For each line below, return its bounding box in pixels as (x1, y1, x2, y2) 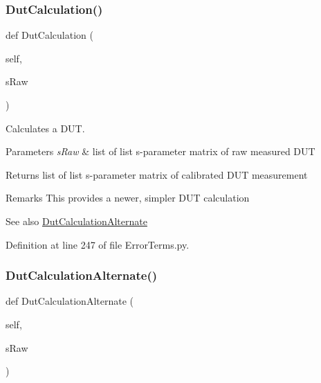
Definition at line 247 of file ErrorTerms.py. (6, 237, 190, 251)
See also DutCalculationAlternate (6, 213, 147, 228)
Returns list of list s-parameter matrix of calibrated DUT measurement (6, 167, 308, 181)
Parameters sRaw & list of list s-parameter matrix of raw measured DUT (6, 144, 315, 159)
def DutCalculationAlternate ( (6, 294, 134, 308)
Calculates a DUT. (6, 121, 85, 135)
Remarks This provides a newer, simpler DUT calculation (6, 190, 250, 205)
